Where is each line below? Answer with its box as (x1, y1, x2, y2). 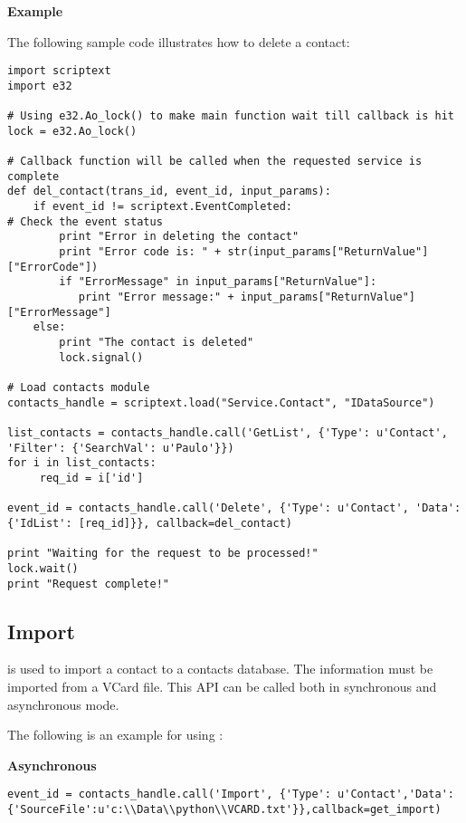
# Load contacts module (7, 380, 150, 394)
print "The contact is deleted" (59, 336, 254, 349)
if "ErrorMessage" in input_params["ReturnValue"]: (59, 275, 377, 289)
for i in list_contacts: (7, 456, 157, 470)
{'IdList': (7, 516, 72, 530)
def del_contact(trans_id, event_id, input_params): (7, 185, 331, 198)
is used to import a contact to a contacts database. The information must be (7, 659, 433, 678)
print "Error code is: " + (59, 245, 222, 259)
